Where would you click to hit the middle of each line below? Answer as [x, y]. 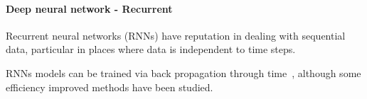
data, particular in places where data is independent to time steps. [151, 49]
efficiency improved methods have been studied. [110, 87]
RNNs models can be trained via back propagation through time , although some [183, 72]
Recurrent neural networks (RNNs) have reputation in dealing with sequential [176, 35]
